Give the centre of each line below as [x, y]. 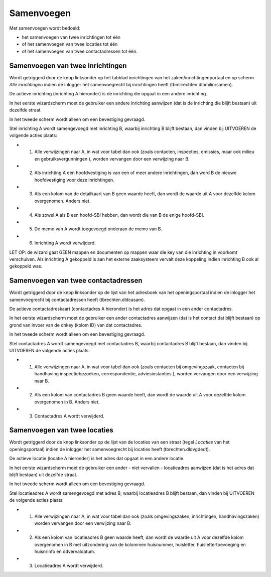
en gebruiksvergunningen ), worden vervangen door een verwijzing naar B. [112, 159]
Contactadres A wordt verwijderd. [70, 416]
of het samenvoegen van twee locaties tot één [70, 44]
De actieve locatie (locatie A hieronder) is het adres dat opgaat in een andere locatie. [97, 459]
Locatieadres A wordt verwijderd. [69, 565]
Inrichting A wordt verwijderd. [65, 243]
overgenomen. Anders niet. [62, 201]
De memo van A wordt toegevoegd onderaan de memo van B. [98, 229]
